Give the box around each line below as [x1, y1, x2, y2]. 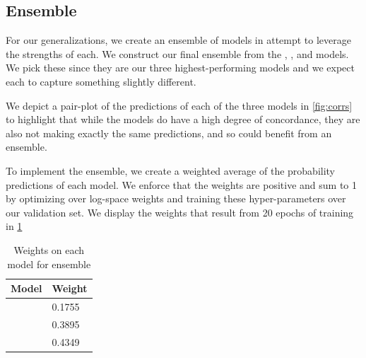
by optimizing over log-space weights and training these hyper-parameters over [6, 191, 346, 206]
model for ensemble [7, 256, 91, 271]
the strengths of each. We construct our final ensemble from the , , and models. [6, 46, 349, 61]
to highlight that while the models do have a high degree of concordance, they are [6, 112, 360, 127]
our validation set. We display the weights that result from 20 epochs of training [6, 204, 354, 219]
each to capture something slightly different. [6, 74, 196, 88]
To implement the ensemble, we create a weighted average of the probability [6, 163, 336, 178]
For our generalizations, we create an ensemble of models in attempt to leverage [6, 33, 352, 47]
